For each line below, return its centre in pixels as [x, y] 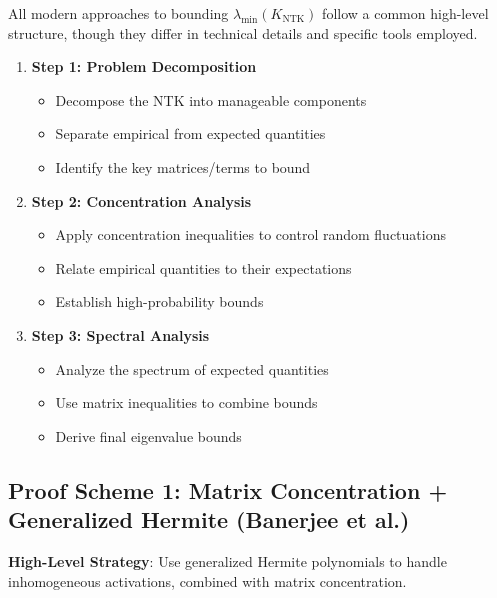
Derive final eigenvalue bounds [148, 435]
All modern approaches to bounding [118, 13]
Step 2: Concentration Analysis [141, 200]
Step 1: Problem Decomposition [144, 66]
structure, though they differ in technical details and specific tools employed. [243, 32]
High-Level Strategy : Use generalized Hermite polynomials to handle [227, 560]
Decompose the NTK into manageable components [211, 99]
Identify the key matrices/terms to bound [183, 166]
